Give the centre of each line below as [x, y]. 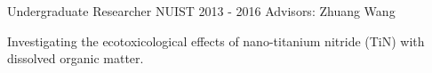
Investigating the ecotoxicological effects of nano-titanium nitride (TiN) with [216, 41]
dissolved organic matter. [76, 58]
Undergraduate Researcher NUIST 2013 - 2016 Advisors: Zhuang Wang [201, 11]
